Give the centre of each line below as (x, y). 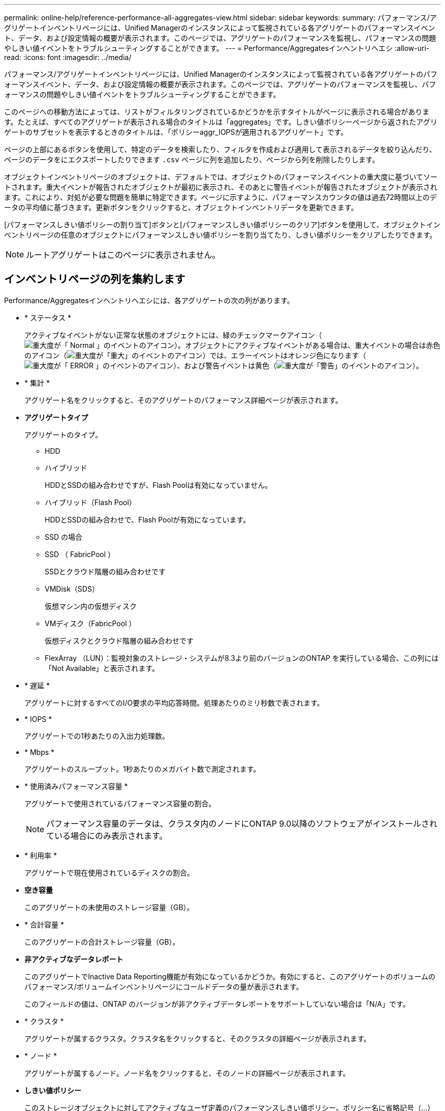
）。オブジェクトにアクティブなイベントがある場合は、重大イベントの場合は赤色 (307, 345)
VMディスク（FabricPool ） (90, 623)
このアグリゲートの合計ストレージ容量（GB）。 (102, 942)
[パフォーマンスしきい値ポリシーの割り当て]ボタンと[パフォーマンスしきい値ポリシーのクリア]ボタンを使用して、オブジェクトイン (222, 225)
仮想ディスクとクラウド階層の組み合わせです (119, 640)
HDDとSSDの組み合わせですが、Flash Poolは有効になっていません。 (158, 485)
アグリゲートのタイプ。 (63, 434)
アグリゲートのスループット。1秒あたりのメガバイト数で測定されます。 (142, 769)
